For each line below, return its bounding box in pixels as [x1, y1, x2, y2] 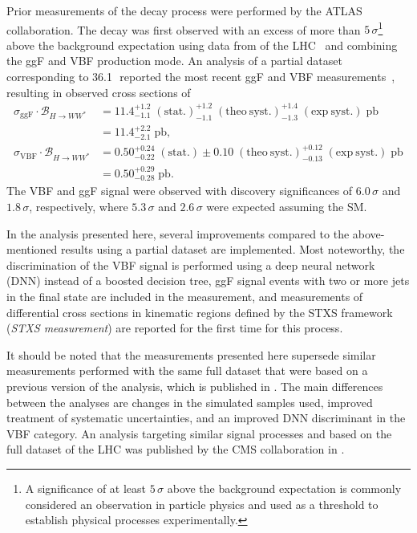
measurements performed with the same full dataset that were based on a [6, 362, 368, 379]
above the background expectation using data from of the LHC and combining [6, 36, 398, 53]
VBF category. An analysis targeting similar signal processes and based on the [6, 425, 392, 441]
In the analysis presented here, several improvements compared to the [6, 225, 350, 242]
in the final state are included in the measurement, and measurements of [6, 287, 363, 304]
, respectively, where [29, 198, 128, 214]
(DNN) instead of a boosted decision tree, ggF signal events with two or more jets [6, 272, 410, 289]
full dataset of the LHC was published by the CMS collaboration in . [6, 441, 345, 458]
